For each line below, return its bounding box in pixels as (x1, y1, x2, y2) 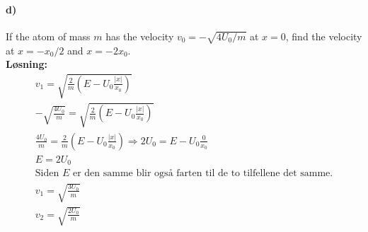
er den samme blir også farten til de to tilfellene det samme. (72, 168, 333, 179)
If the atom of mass (6, 28, 91, 43)
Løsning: (6, 57, 47, 71)
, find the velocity (285, 28, 362, 43)
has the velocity (105, 28, 174, 43)
